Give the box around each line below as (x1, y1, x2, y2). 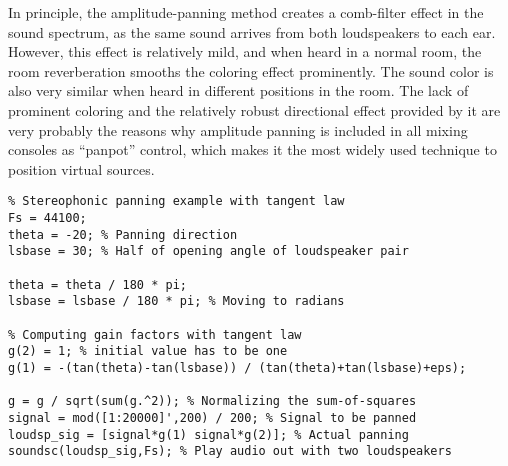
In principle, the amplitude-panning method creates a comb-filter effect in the (8, 2, 484, 22)
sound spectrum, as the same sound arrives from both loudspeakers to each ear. (8, 21, 496, 42)
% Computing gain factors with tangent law (8, 327, 302, 342)
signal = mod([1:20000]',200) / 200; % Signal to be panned (8, 410, 417, 425)
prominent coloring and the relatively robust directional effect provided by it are (8, 99, 501, 120)
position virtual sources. (8, 158, 155, 179)
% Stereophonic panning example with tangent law (8, 194, 345, 209)
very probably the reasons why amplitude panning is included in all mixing (8, 119, 468, 140)
